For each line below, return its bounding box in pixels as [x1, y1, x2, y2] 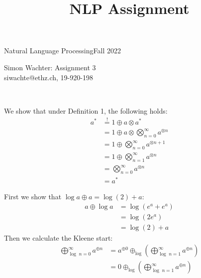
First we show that [4, 191, 62, 202]
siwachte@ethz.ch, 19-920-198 [4, 72, 93, 82]
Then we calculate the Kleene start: [4, 232, 113, 243]
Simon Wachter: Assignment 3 [4, 62, 96, 72]
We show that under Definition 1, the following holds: [4, 105, 168, 116]
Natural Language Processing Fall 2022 [4, 45, 121, 56]
